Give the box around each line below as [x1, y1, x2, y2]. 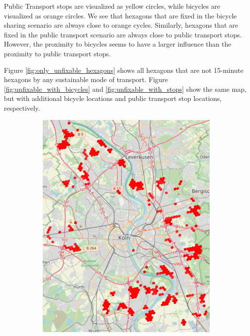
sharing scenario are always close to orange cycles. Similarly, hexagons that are [4, 20, 238, 30]
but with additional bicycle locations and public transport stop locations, [4, 93, 222, 103]
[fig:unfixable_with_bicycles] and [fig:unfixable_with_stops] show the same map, [4, 84, 247, 94]
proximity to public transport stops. [4, 48, 111, 58]
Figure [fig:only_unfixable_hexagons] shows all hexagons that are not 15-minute [4, 65, 244, 75]
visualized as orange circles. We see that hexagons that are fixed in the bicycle [4, 10, 237, 20]
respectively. [4, 102, 40, 113]
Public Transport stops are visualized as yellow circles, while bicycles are [4, 1, 220, 11]
